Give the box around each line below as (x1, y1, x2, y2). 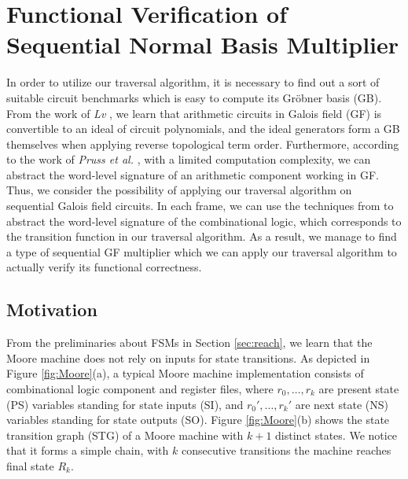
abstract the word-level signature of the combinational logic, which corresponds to (6, 212, 402, 229)
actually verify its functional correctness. (6, 259, 202, 275)
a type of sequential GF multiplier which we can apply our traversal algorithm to (6, 243, 397, 260)
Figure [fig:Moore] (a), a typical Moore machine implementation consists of (6, 365, 364, 381)
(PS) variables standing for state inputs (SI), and (6, 396, 244, 412)
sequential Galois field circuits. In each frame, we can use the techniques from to (6, 197, 394, 214)
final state (6, 457, 54, 473)
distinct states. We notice (275, 426, 398, 443)
